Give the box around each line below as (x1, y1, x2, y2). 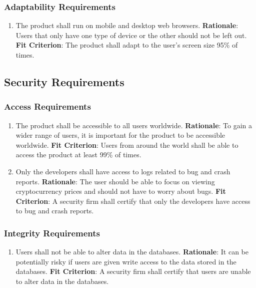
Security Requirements (4, 74, 124, 89)
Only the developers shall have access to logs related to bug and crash (15, 166, 230, 176)
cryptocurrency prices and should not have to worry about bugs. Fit (15, 186, 226, 196)
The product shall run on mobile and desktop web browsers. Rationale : (15, 20, 238, 31)
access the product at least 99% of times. (15, 149, 141, 160)
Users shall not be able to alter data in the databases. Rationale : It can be (15, 246, 248, 257)
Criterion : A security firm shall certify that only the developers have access (15, 195, 250, 206)
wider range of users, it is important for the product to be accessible (15, 130, 225, 140)
